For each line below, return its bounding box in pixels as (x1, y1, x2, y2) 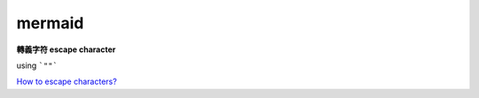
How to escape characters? (16, 76, 117, 87)
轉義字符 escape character (16, 44, 116, 55)
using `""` (16, 60, 58, 71)
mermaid (16, 13, 84, 33)
